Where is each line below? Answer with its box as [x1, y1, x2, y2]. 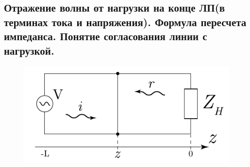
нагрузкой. [4, 43, 54, 58]
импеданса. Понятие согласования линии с [4, 29, 207, 44]
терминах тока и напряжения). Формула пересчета [4, 14, 247, 29]
